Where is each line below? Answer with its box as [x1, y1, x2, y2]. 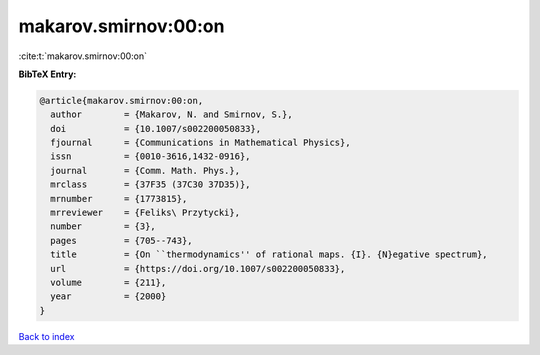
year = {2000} [50, 291, 167, 302]
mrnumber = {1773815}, [50, 193, 188, 204]
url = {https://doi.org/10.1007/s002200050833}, [50, 263, 346, 274]
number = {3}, [50, 221, 157, 232]
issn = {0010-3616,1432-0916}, [50, 151, 251, 162]
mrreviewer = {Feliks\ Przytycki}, [50, 207, 240, 219]
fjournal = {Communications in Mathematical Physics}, [50, 137, 351, 149]
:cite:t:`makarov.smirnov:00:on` [18, 50, 148, 62]
